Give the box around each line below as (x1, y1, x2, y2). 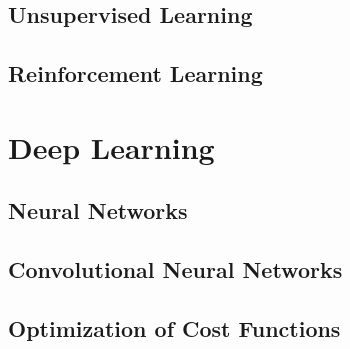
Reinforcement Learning (8, 58, 263, 89)
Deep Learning (8, 126, 215, 167)
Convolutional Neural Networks (8, 254, 343, 285)
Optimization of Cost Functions (8, 312, 341, 343)
